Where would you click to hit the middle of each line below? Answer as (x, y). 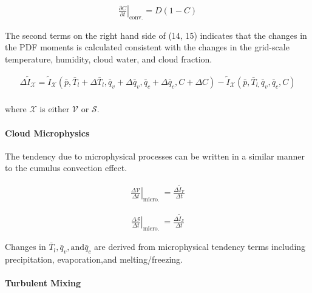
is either (55, 109)
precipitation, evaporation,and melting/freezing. (94, 259)
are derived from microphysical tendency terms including (200, 247)
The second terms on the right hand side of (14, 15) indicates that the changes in (156, 35)
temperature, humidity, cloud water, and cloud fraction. (109, 59)
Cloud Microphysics (47, 133)
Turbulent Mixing (43, 283)
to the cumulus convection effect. (66, 168)
